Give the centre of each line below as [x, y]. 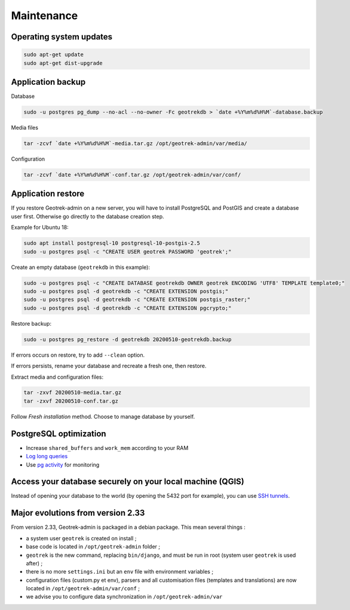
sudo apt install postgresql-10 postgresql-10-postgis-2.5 [112, 243]
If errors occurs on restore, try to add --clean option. [78, 355]
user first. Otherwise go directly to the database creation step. [87, 216]
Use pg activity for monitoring [63, 465]
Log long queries [47, 456]
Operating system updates [62, 37]
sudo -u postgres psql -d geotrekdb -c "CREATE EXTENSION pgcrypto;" [128, 308]
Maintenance [44, 16]
